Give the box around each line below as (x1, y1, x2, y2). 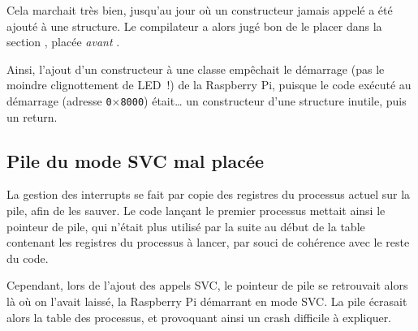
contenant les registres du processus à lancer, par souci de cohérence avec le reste (6, 234, 410, 251)
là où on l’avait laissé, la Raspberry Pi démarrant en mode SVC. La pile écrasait (6, 292, 407, 309)
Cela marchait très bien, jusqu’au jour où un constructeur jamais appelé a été (6, 2, 393, 18)
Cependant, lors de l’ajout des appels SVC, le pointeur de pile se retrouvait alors (6, 277, 408, 294)
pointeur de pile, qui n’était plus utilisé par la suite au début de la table (6, 217, 365, 234)
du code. (6, 249, 49, 266)
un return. (6, 108, 58, 125)
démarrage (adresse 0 (6, 92, 112, 109)
